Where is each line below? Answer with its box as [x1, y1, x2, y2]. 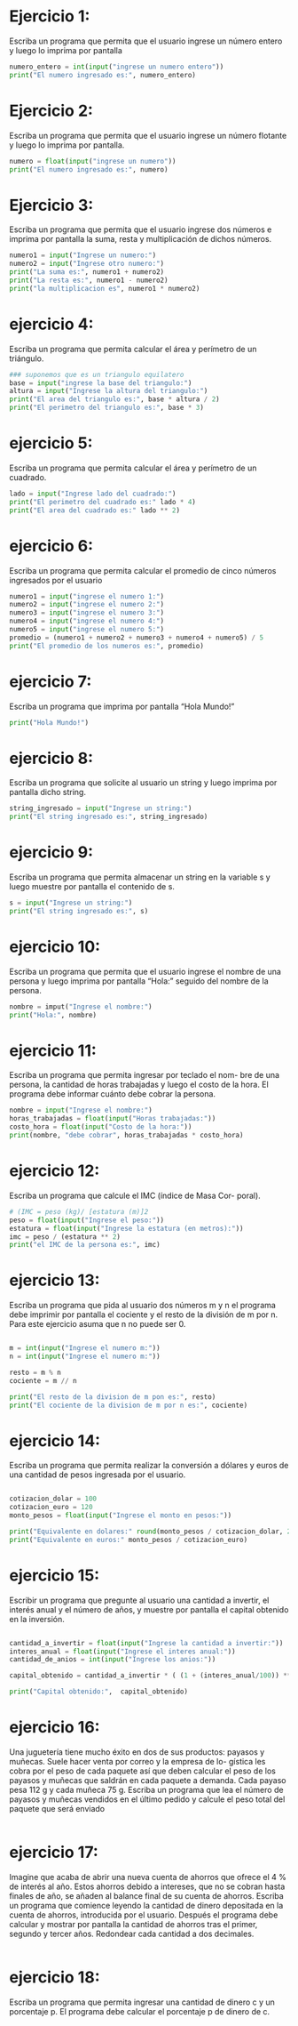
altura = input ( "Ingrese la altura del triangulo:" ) [9, 387, 208, 396]
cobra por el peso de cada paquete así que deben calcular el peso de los [9, 1765, 277, 1776]
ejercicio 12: [9, 1161, 100, 1181]
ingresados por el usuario [9, 575, 103, 585]
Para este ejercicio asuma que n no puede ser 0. [9, 1319, 186, 1330]
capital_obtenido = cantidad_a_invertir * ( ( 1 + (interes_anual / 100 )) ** [9, 1671, 292, 1680]
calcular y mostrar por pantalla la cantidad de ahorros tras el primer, [9, 1918, 258, 1929]
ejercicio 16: [9, 1717, 100, 1738]
